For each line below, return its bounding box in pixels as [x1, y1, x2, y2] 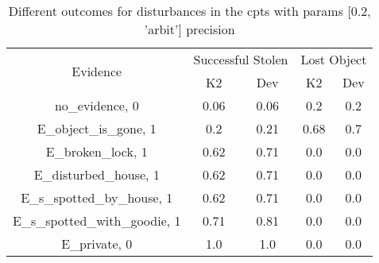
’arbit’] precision [144, 20, 235, 38]
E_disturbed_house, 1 [33, 165, 160, 184]
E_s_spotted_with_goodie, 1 [13, 211, 181, 230]
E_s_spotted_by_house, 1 [21, 188, 173, 207]
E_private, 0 [61, 234, 133, 253]
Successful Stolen [193, 50, 288, 68]
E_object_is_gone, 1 [37, 119, 157, 137]
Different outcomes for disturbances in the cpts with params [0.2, [8, 2, 371, 20]
